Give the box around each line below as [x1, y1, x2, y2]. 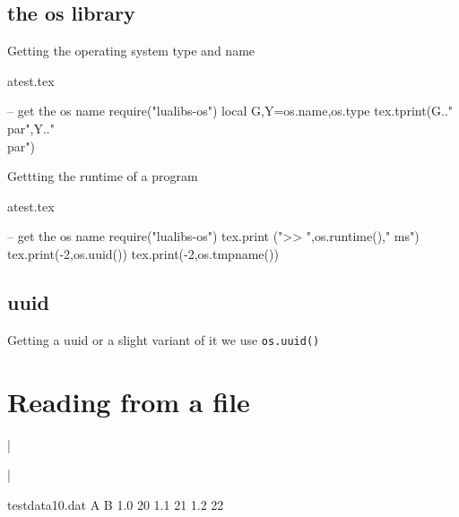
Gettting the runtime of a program [7, 167, 198, 185]
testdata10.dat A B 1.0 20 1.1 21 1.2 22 [7, 495, 224, 513]
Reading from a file [7, 383, 250, 419]
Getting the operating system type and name [7, 41, 255, 60]
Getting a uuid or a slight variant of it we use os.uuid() [7, 330, 320, 349]
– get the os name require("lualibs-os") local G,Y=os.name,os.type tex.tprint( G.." [7, 101, 454, 120]
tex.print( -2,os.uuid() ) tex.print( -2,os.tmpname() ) [7, 244, 279, 263]
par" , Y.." [7, 118, 55, 137]
